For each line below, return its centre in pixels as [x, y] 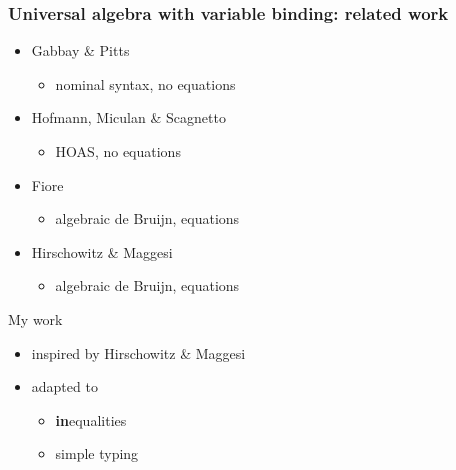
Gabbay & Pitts [80, 50]
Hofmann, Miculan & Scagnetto [128, 117]
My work [35, 318]
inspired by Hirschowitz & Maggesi [138, 352]
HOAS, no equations [118, 151]
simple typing [97, 453]
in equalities [91, 419]
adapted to [64, 386]
